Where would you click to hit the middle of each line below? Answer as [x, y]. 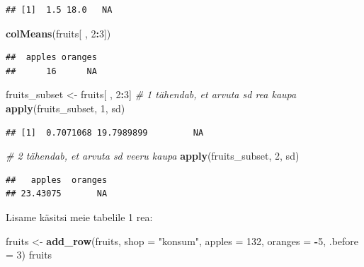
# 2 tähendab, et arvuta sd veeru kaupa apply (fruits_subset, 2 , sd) [153, 156]
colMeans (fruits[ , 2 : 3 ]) [58, 33]
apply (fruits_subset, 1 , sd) [66, 108]
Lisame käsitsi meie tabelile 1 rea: [79, 216]
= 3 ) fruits [29, 255]
